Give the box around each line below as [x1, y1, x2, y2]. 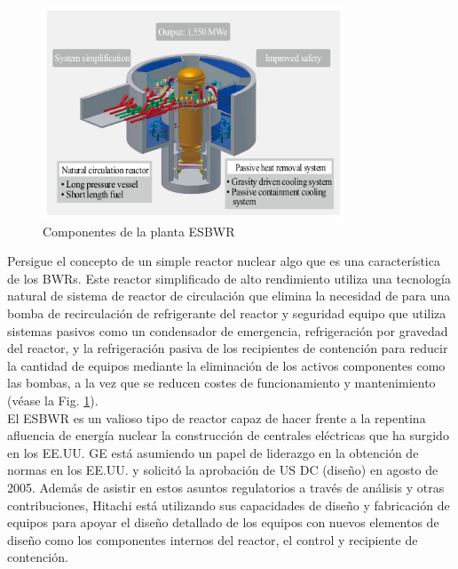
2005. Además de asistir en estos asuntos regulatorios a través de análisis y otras [7, 477, 445, 496]
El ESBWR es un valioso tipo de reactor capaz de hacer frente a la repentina [7, 408, 426, 427]
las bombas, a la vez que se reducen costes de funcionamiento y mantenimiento [7, 373, 436, 392]
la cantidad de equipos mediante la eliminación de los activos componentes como [7, 356, 446, 374]
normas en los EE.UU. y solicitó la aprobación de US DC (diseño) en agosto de [7, 461, 438, 479]
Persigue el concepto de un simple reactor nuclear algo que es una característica [7, 252, 440, 270]
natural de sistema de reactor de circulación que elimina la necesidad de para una [7, 286, 451, 305]
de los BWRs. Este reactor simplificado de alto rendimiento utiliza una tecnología [7, 268, 451, 287]
